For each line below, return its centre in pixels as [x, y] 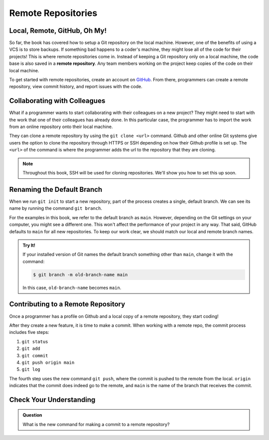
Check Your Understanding [52, 399]
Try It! [29, 245]
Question [32, 415]
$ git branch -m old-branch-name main [80, 275]
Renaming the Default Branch [56, 189]
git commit [35, 356]
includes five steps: [29, 332]
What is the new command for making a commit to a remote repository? [96, 424]
